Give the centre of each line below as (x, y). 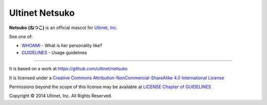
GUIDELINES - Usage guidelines (54, 52)
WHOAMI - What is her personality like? (62, 46)
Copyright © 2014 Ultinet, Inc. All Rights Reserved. (61, 96)
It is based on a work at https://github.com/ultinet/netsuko (68, 69)
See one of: (21, 36)
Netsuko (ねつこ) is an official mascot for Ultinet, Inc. (64, 28)
